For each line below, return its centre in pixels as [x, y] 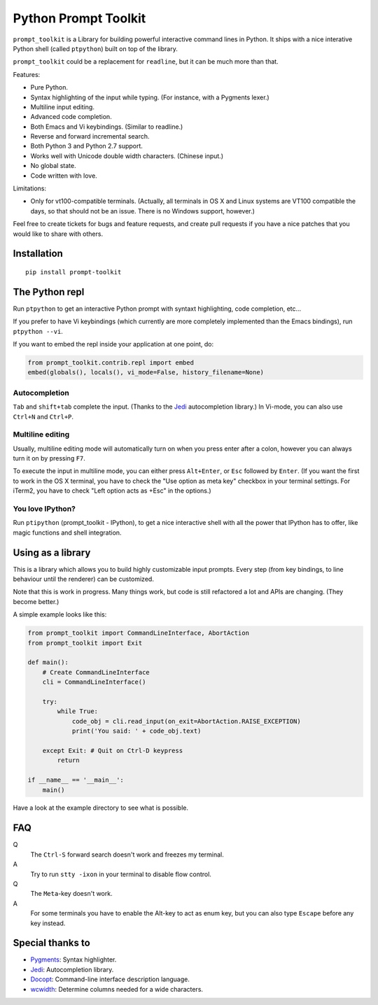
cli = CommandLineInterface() [94, 682]
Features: [27, 74]
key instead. [48, 923]
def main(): [48, 662]
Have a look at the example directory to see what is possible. [101, 808]
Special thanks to [51, 943]
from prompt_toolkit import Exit [85, 643]
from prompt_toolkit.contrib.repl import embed [111, 363]
